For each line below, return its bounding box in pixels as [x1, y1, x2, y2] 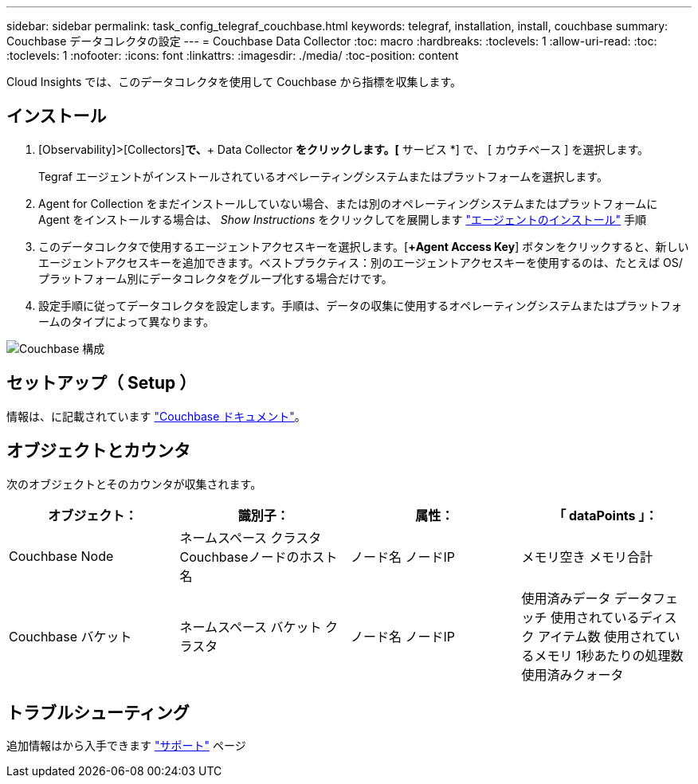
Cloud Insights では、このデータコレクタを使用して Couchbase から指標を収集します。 [6, 75, 462, 88]
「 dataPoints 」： [553, 507, 658, 523]
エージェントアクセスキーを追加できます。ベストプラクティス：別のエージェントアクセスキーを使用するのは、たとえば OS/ [38, 255, 683, 269]
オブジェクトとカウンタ [6, 441, 190, 461]
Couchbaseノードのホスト [179, 548, 338, 565]
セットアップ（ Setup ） [6, 373, 197, 394]
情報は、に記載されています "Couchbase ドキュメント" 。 [6, 409, 306, 423]
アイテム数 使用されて [538, 628, 668, 645]
